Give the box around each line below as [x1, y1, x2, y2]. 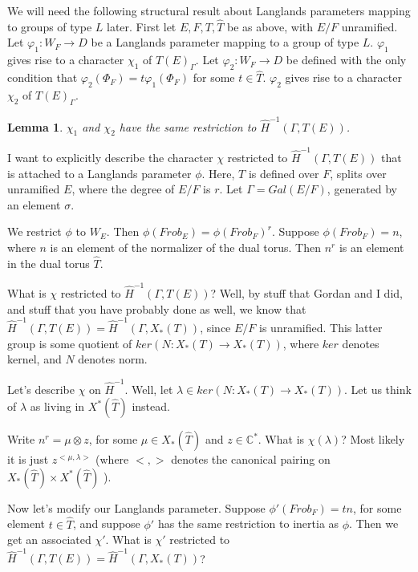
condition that [7, 69, 78, 86]
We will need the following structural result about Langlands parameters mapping [7, 2, 411, 18]
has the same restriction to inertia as [157, 515, 339, 532]
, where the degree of [71, 181, 175, 197]
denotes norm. [78, 351, 148, 367]
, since [200, 319, 231, 336]
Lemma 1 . [7, 118, 63, 135]
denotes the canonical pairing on [171, 451, 331, 468]
